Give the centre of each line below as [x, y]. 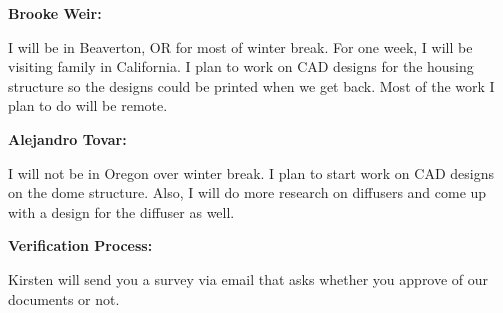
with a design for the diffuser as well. [121, 211]
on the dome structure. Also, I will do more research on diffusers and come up [247, 192]
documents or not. [64, 298]
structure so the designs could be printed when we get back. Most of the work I [251, 85]
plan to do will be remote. [88, 105]
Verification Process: [80, 245]
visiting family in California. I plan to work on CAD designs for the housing [241, 66]
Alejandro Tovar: [67, 138]
